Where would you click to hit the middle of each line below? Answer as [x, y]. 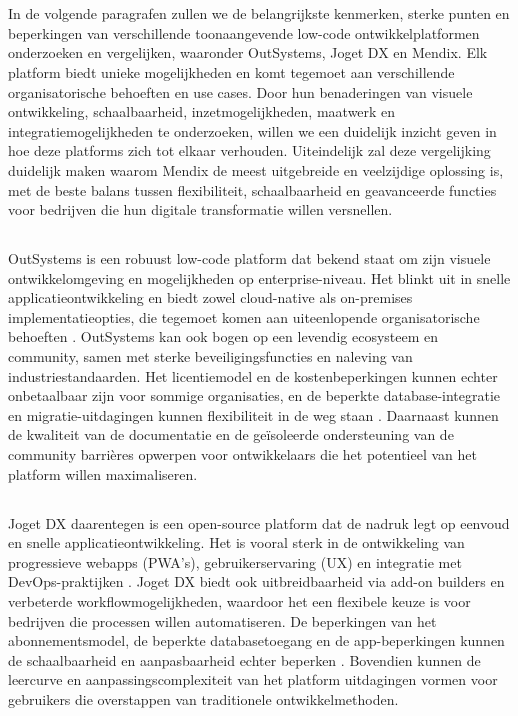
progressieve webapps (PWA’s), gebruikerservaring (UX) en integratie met [235, 561]
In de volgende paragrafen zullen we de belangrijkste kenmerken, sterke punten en [259, 13]
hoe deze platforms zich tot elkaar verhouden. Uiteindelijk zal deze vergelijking [249, 150]
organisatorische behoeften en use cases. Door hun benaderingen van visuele [240, 91]
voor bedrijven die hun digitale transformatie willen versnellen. [200, 209]
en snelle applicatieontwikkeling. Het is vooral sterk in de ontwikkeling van [236, 542]
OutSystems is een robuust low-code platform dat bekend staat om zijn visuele [249, 258]
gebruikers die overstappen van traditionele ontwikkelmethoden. [203, 698]
